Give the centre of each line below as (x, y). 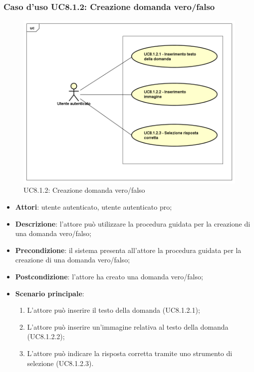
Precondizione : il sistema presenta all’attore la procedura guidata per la (128, 250)
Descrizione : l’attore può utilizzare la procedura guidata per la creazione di (133, 223)
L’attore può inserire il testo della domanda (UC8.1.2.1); (114, 310)
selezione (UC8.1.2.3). (60, 363)
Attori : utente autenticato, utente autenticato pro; (94, 207)
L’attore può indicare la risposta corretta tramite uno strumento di (130, 353)
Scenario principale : (50, 293)
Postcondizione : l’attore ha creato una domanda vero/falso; (109, 277)
